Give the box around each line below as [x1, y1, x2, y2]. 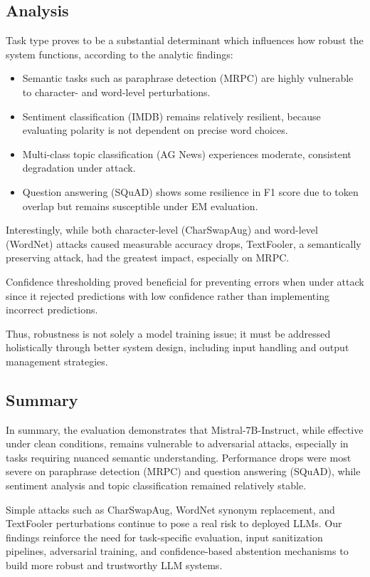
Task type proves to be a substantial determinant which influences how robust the [6, 33, 364, 48]
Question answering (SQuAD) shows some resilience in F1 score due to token [22, 184, 359, 199]
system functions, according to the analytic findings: [6, 46, 233, 61]
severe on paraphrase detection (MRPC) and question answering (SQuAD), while [6, 464, 361, 479]
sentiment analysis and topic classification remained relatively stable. [6, 478, 307, 493]
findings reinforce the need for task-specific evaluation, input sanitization [6, 529, 323, 544]
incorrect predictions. [6, 302, 98, 317]
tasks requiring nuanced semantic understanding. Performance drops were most [6, 449, 351, 464]
